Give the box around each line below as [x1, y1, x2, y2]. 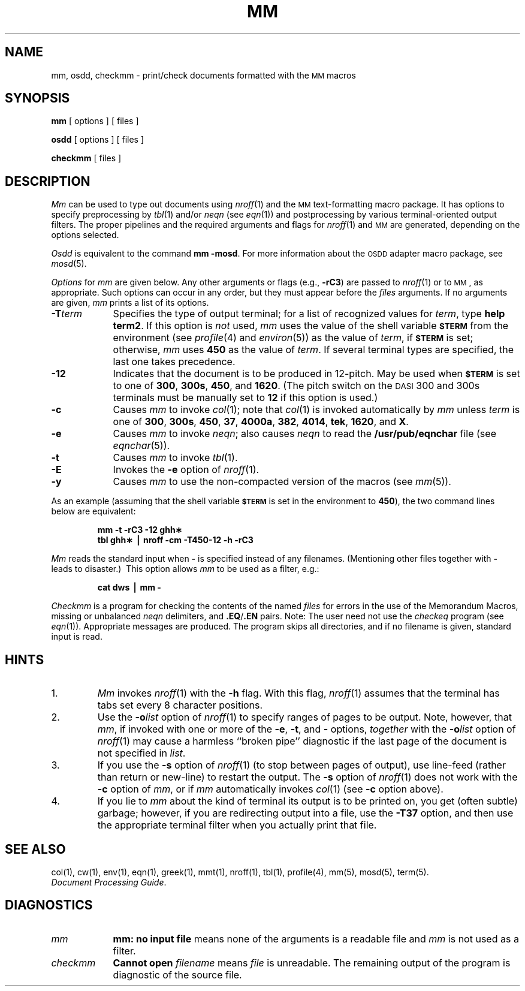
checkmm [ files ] [51, 153, 122, 164]
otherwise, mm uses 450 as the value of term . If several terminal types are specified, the [113, 344, 514, 356]
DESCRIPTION [5, 173, 90, 189]
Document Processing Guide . [51, 876, 167, 887]
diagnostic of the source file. [113, 968, 242, 981]
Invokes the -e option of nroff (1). [113, 463, 260, 476]
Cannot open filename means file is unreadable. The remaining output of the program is [113, 956, 511, 969]
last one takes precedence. [113, 356, 236, 368]
